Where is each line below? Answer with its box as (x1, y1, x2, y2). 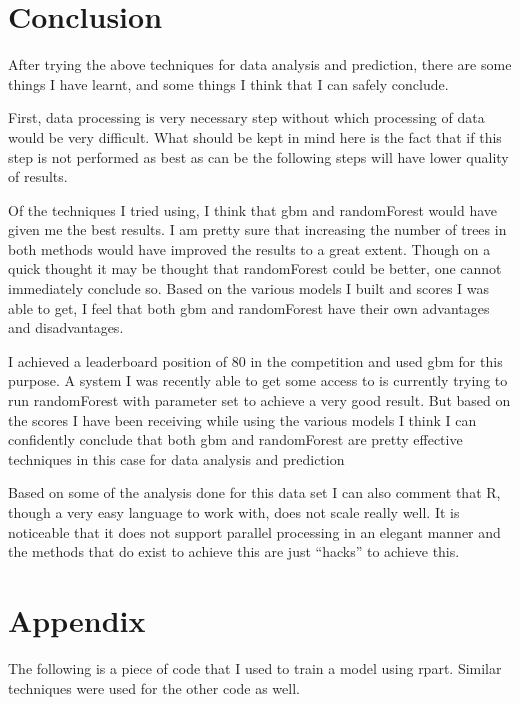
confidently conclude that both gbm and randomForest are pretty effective (8, 429, 463, 450)
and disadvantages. (8, 317, 124, 338)
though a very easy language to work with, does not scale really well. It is (8, 502, 460, 522)
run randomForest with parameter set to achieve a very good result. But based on (8, 390, 511, 411)
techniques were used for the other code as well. (8, 677, 300, 698)
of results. (8, 166, 68, 187)
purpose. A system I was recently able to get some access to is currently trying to (8, 370, 508, 391)
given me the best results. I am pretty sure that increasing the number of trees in (8, 219, 507, 240)
